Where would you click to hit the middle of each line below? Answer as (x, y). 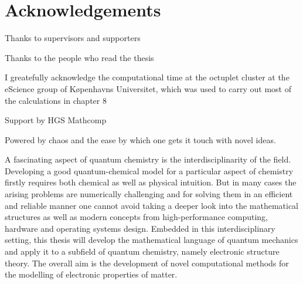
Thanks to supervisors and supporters (73, 38)
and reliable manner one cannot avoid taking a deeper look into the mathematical (152, 205)
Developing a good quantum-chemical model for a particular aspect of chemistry (149, 170)
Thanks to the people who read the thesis (79, 57)
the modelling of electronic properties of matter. (91, 274)
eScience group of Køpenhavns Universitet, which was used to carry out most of (148, 88)
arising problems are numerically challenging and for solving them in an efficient (149, 194)
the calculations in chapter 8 (56, 100)
